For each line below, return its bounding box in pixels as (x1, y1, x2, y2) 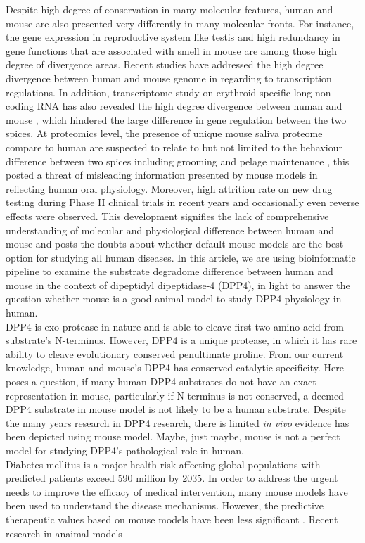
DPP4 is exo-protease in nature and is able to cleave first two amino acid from (6, 319, 344, 333)
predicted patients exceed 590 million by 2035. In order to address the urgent (6, 471, 338, 485)
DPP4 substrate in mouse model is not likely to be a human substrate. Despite (6, 402, 346, 416)
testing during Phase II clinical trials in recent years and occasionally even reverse (6, 195, 359, 210)
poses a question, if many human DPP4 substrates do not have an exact (6, 374, 316, 389)
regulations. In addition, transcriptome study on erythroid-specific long (6, 84, 312, 99)
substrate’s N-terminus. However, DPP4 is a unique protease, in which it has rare (6, 333, 357, 347)
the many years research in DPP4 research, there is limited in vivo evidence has (6, 415, 350, 430)
